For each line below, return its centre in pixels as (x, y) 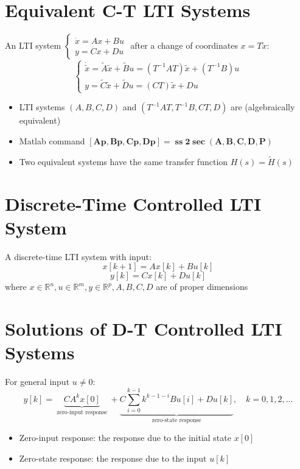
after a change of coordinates (184, 45)
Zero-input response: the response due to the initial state (125, 438)
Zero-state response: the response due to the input (113, 458)
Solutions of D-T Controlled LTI (144, 329)
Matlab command (52, 140)
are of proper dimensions (202, 287)
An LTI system (33, 45)
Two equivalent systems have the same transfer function (124, 161)
